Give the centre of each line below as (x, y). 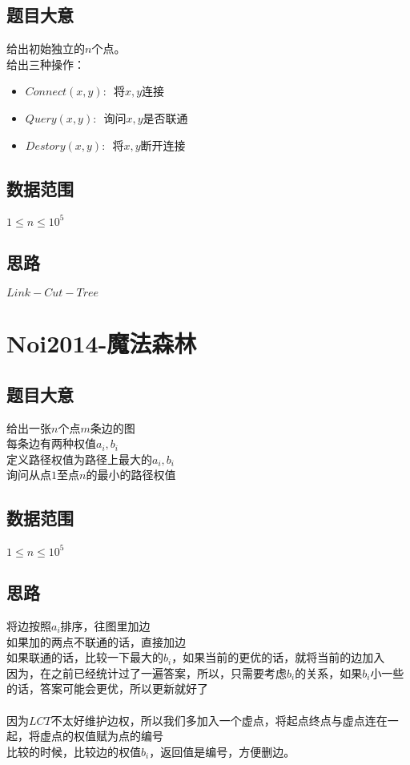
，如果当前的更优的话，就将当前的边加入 (278, 657)
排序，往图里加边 (105, 625)
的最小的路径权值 (131, 475)
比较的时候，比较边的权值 (74, 751)
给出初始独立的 (46, 48)
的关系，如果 (329, 672)
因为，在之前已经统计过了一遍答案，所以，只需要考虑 (147, 672)
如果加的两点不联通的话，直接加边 (96, 641)
